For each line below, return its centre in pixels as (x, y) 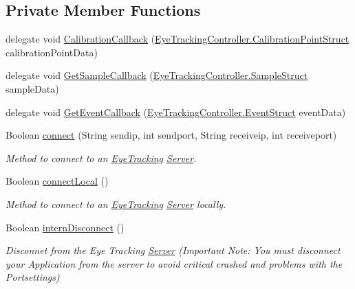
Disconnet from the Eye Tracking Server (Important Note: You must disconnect (173, 250)
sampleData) (32, 88)
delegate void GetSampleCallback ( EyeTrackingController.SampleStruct (157, 75)
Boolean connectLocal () (57, 181)
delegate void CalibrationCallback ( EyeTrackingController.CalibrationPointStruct (177, 39)
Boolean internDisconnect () (65, 227)
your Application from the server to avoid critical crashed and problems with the (174, 263)
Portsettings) (33, 277)
